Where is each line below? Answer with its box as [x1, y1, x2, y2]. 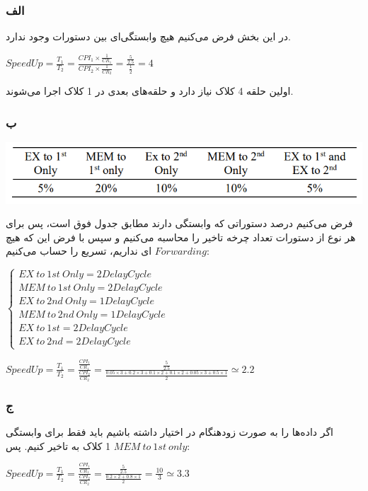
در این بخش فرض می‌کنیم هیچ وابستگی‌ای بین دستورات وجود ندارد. [6, 29, 291, 44]
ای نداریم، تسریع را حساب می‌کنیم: [6, 243, 209, 258]
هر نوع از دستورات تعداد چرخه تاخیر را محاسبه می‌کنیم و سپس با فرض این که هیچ [6, 229, 356, 244]
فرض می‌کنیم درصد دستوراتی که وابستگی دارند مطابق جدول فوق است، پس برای [6, 216, 353, 231]
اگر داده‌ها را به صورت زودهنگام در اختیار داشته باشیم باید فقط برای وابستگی [6, 424, 334, 439]
